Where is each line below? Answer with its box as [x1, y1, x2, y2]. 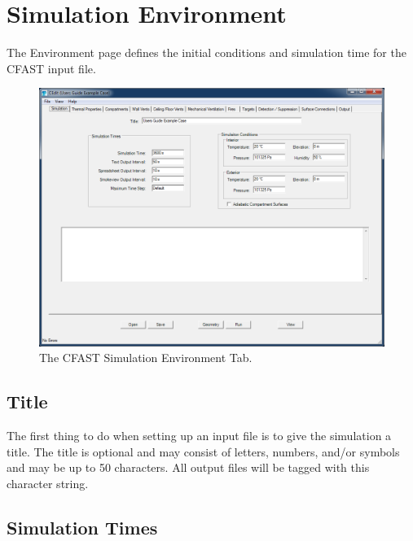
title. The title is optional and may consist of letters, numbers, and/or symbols [7, 443, 400, 460]
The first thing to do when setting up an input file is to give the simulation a [7, 427, 392, 444]
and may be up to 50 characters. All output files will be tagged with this [7, 459, 370, 476]
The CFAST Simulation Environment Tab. [39, 349, 253, 366]
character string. [7, 475, 89, 492]
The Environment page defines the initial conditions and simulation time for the [7, 44, 406, 61]
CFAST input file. [7, 59, 96, 76]
